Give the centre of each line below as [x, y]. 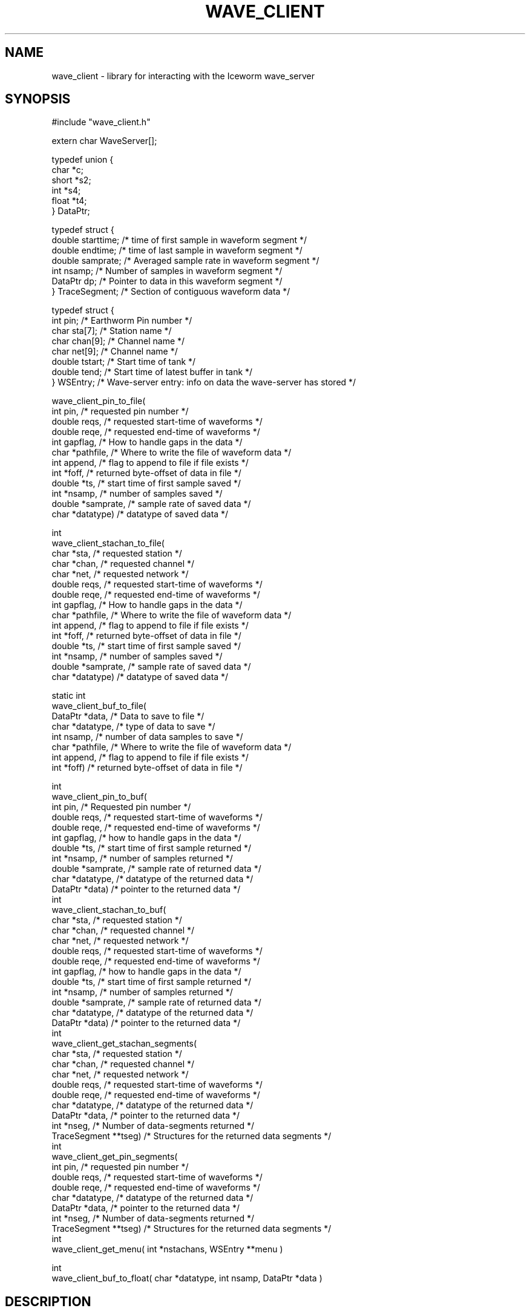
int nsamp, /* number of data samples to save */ [147, 737]
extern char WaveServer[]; [104, 141]
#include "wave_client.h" [101, 122]
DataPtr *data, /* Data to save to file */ [128, 716]
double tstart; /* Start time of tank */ [124, 362]
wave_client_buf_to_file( [99, 706]
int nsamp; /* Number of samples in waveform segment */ [167, 271]
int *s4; [66, 191]
